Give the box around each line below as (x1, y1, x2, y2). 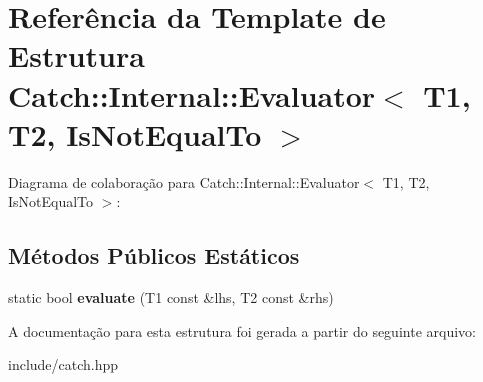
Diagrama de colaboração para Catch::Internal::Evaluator (8, 171, 360, 192)
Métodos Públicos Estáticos (8, 240, 300, 271)
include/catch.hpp (8, 354, 119, 375)
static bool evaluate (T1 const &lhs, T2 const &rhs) (8, 287, 334, 308)
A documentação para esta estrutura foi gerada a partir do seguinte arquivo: (8, 320, 476, 341)
